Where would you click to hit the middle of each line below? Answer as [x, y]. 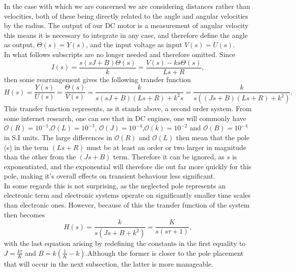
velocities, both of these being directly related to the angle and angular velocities [126, 15]
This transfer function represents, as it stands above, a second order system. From [128, 108]
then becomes [24, 214]
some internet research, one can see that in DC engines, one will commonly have [125, 118]
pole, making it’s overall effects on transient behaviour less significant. [110, 176]
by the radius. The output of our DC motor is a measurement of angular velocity [126, 25]
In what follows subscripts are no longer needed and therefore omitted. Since [120, 54]
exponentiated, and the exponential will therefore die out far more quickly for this [128, 166]
